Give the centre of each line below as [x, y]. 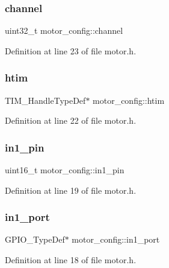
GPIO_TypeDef [35, 239]
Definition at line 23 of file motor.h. [71, 50]
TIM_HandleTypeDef [45, 100]
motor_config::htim [129, 100]
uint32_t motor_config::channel [64, 30]
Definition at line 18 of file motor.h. [71, 260]
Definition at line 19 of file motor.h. [71, 190]
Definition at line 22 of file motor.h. [71, 120]
